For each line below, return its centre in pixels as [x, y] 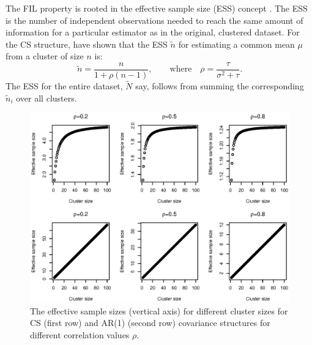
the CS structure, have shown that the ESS [87, 44]
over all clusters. [46, 98]
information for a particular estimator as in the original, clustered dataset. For [153, 32]
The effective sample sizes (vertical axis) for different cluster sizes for [159, 310]
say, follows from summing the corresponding [220, 86]
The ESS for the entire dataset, [64, 86]
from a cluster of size [45, 56]
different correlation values [80, 334]
